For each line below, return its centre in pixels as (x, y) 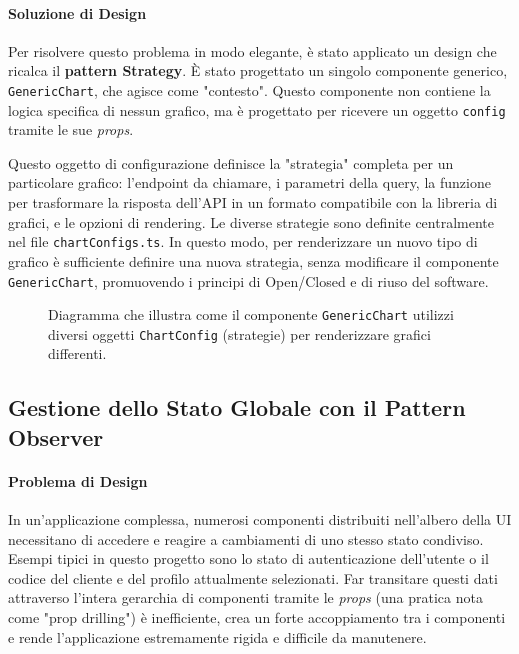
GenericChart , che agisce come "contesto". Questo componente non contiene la (249, 89)
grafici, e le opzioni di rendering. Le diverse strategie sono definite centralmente (251, 221)
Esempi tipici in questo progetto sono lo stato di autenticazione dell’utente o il (248, 558)
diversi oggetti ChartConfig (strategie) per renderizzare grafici (239, 333)
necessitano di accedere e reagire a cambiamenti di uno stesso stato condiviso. (246, 538)
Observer (56, 436)
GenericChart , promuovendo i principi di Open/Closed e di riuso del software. (248, 280)
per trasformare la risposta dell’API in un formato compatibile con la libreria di (253, 202)
